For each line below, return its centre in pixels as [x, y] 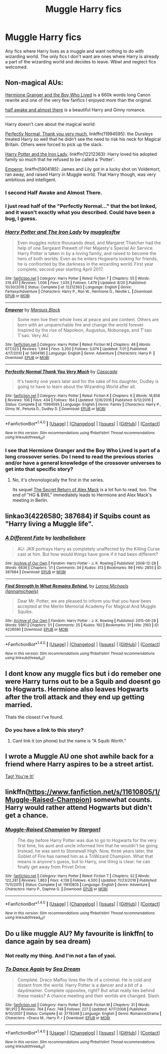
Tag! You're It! [19, 776]
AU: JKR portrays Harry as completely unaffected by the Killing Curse [88, 549]
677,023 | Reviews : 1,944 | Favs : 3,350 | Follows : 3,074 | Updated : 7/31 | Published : [77, 349]
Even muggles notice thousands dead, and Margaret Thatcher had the [89, 243]
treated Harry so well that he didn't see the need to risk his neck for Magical [83, 139]
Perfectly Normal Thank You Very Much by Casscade [61, 371]
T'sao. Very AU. [33, 335]
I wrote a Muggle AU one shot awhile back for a [80, 757]
